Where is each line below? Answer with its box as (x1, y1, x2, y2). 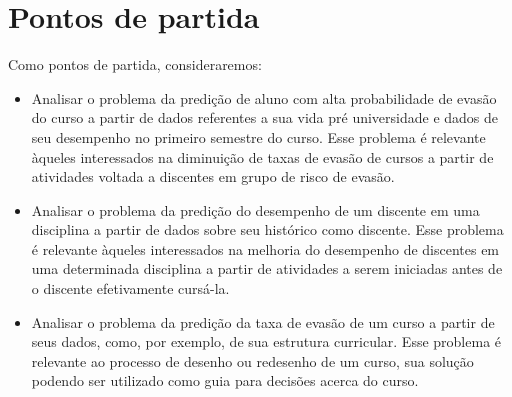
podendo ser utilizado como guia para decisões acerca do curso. (31, 370, 419, 391)
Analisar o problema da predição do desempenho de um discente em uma (31, 199, 480, 220)
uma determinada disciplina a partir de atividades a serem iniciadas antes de (31, 258, 503, 279)
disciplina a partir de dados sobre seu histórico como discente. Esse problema (31, 219, 504, 240)
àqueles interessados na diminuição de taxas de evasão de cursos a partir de (31, 146, 494, 167)
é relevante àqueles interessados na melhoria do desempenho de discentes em (31, 238, 500, 259)
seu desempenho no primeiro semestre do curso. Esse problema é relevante (31, 126, 486, 147)
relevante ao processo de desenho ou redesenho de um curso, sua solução (31, 350, 474, 371)
